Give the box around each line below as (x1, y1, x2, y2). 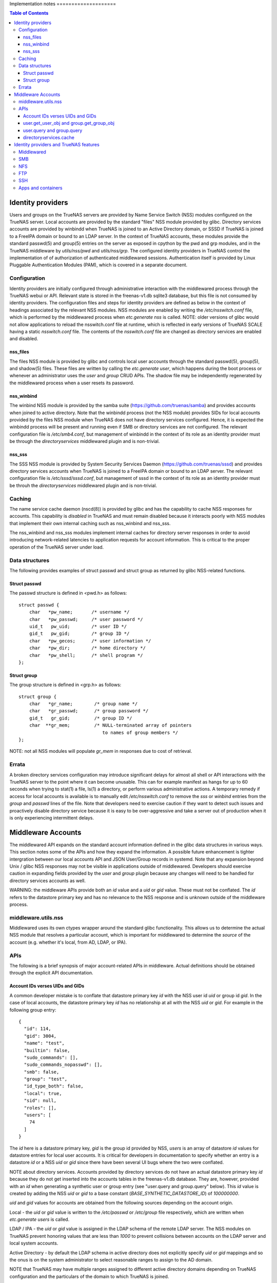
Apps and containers (18, 185, 63, 191)
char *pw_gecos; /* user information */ (29, 638, 151, 644)
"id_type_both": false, (24, 1083, 84, 1089)
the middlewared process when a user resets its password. (9, 380, 134, 386)
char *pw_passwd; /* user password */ (29, 616, 143, 622)
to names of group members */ (102, 729, 179, 735)
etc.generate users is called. (9, 1216, 70, 1222)
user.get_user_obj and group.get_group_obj (23, 120, 115, 126)
